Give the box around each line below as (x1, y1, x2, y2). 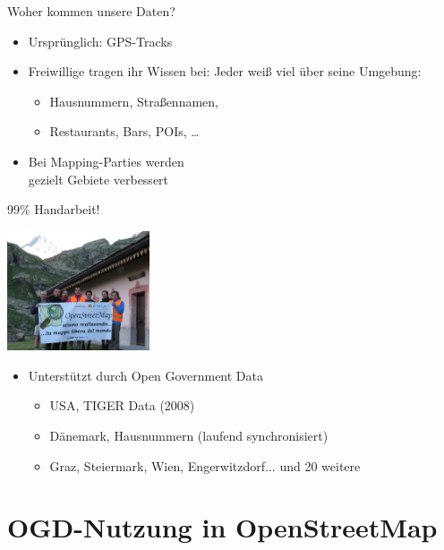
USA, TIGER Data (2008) (49, 396, 195, 415)
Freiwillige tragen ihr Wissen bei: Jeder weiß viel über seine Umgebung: (28, 62, 422, 81)
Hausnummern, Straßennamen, (49, 91, 218, 110)
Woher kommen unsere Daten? (7, 2, 175, 20)
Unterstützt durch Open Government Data (28, 365, 264, 384)
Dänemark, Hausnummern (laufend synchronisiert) (49, 425, 329, 444)
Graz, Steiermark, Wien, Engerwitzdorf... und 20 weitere (49, 456, 361, 475)
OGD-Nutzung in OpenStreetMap (7, 509, 438, 546)
